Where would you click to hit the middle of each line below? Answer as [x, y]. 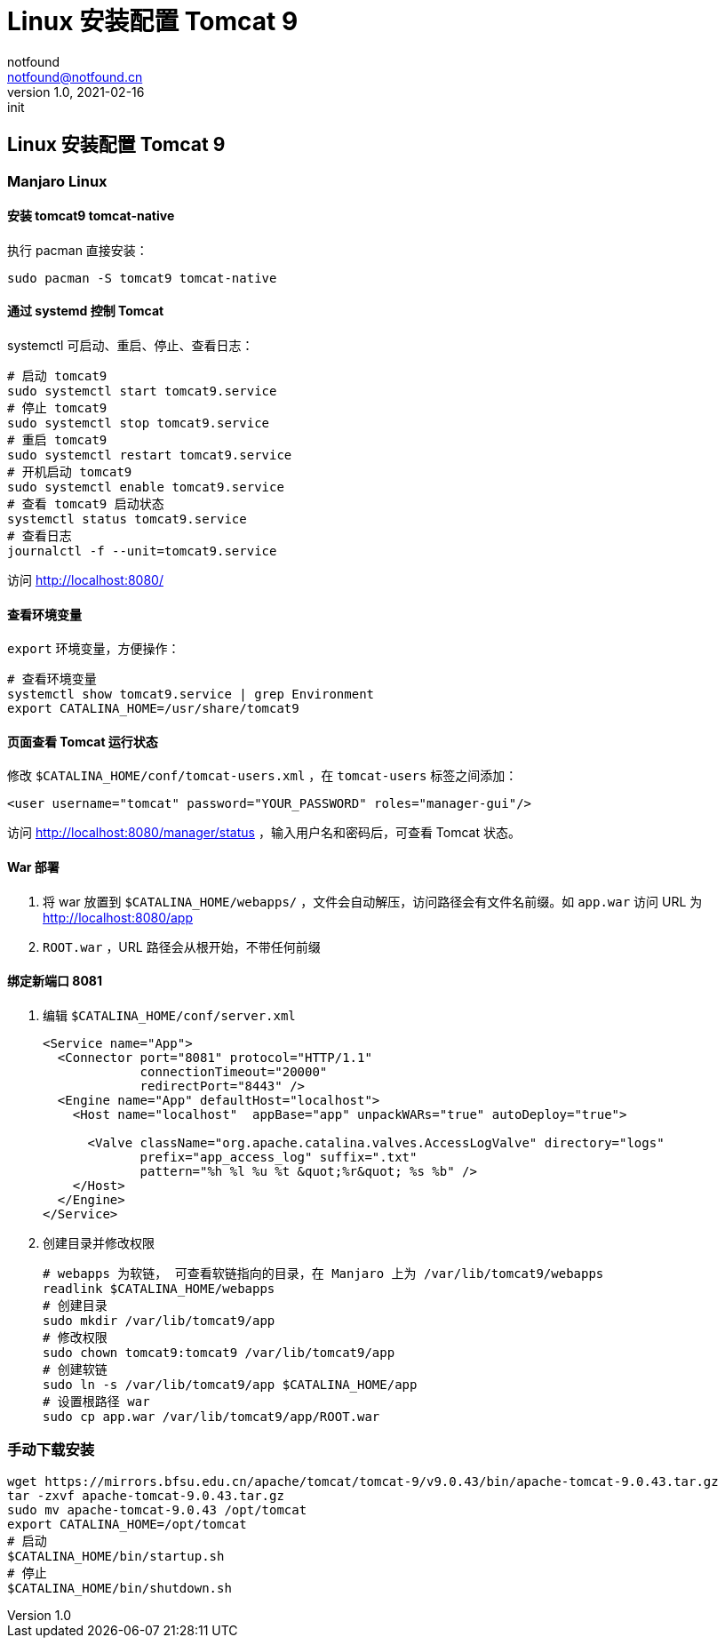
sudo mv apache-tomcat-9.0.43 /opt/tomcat [157, 1509]
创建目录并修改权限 [99, 1242]
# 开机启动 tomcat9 [70, 472]
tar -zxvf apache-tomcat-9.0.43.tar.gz [146, 1495]
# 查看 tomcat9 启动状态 [86, 504]
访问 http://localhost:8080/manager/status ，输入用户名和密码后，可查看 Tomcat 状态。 [264, 833]
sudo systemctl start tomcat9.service [142, 391]
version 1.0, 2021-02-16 [76, 92]
